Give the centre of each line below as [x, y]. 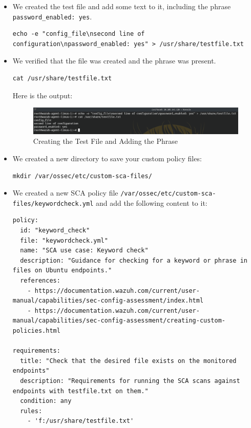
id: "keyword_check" [55, 231]
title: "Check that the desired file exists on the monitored [128, 361]
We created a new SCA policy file [65, 193]
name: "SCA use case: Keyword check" [84, 251]
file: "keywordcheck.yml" [64, 240]
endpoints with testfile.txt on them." [80, 391]
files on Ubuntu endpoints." [62, 271]
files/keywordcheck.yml [53, 204]
